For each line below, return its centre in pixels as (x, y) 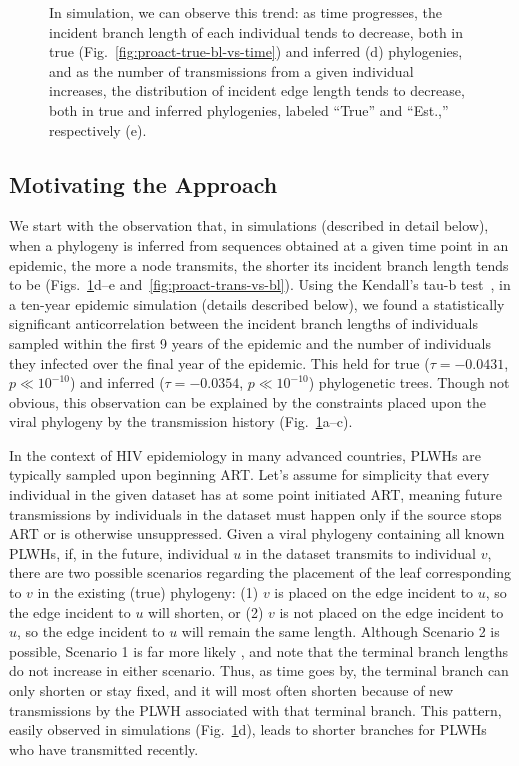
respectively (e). (98, 129)
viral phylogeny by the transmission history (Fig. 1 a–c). (181, 421)
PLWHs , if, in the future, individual (119, 552)
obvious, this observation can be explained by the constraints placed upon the (247, 401)
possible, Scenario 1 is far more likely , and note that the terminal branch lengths (259, 650)
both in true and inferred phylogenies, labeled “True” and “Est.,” (249, 109)
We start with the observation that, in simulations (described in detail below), (249, 225)
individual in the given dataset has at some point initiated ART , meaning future (255, 494)
